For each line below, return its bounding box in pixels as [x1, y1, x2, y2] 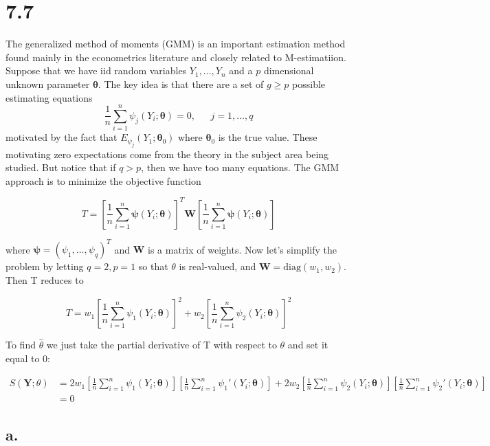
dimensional [263, 63, 314, 78]
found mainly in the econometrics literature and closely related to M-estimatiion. [5, 49, 346, 64]
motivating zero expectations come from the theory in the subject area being [5, 146, 329, 161]
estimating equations [5, 90, 93, 104]
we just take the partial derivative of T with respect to [46, 337, 277, 352]
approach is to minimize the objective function [5, 173, 201, 188]
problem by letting [5, 259, 84, 274]
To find [5, 337, 36, 352]
